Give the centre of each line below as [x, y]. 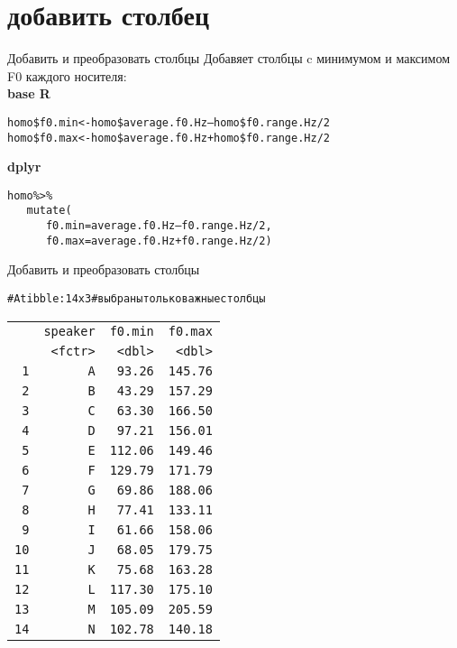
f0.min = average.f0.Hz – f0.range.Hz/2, [159, 226]
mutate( [49, 211]
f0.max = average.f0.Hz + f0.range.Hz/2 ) [159, 241]
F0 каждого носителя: [67, 75]
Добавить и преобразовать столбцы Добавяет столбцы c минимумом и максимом [229, 58]
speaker [69, 331]
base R [29, 93]
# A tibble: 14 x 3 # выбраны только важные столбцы [137, 299]
